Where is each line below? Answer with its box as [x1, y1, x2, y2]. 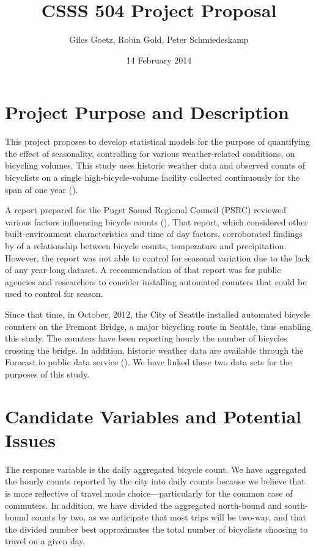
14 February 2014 [126, 53, 192, 66]
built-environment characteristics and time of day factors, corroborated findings [5, 227, 303, 240]
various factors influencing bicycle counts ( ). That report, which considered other [5, 215, 309, 228]
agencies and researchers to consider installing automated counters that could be [5, 275, 307, 288]
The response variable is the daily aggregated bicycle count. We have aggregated [5, 462, 306, 475]
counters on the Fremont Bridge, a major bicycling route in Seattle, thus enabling [5, 319, 311, 332]
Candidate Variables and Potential [5, 403, 302, 428]
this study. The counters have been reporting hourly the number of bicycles [5, 332, 287, 345]
